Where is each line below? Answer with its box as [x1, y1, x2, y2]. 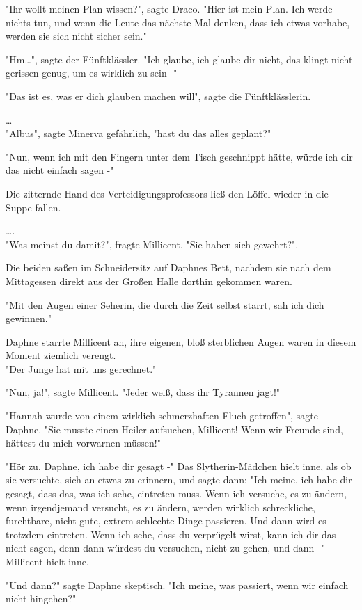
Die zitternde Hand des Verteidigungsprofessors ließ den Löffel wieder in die [6, 186, 329, 200]
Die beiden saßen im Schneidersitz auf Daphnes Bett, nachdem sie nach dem [6, 260, 331, 275]
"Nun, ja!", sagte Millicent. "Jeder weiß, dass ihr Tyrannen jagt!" [6, 385, 281, 399]
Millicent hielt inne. [6, 554, 89, 568]
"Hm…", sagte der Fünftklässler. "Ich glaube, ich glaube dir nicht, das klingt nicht [6, 51, 353, 66]
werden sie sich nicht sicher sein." [6, 29, 147, 43]
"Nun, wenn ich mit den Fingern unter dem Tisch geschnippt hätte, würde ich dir [6, 149, 353, 163]
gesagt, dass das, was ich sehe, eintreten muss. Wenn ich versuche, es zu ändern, [6, 486, 347, 501]
